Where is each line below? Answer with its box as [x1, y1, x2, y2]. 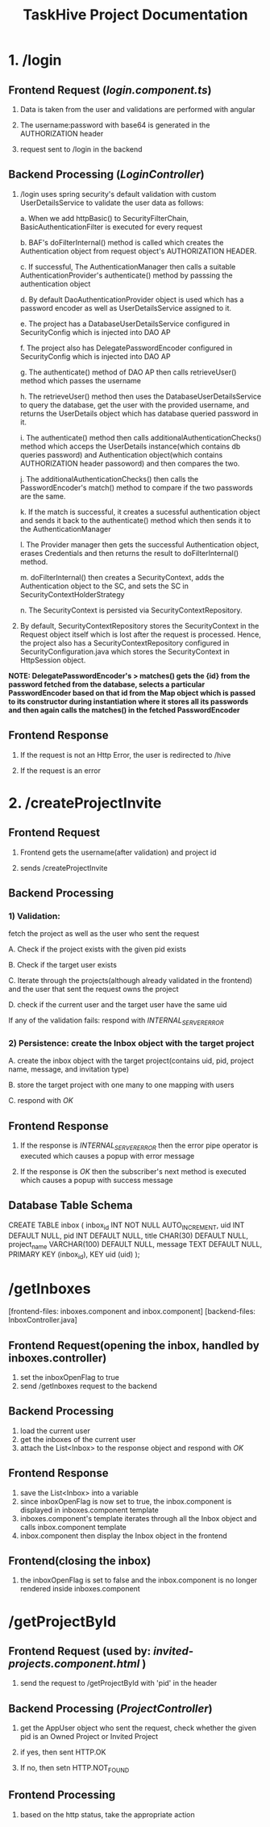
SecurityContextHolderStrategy [19, 589, 125, 599]
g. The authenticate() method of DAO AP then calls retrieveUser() [19, 367, 237, 377]
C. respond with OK [8, 1096, 74, 1106]
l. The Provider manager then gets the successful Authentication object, [19, 539, 260, 550]
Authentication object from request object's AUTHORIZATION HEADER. [19, 246, 257, 256]
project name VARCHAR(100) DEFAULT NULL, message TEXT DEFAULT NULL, [8, 1239, 263, 1251]
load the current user [19, 1426, 90, 1436]
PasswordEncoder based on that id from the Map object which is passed [8, 688, 256, 697]
